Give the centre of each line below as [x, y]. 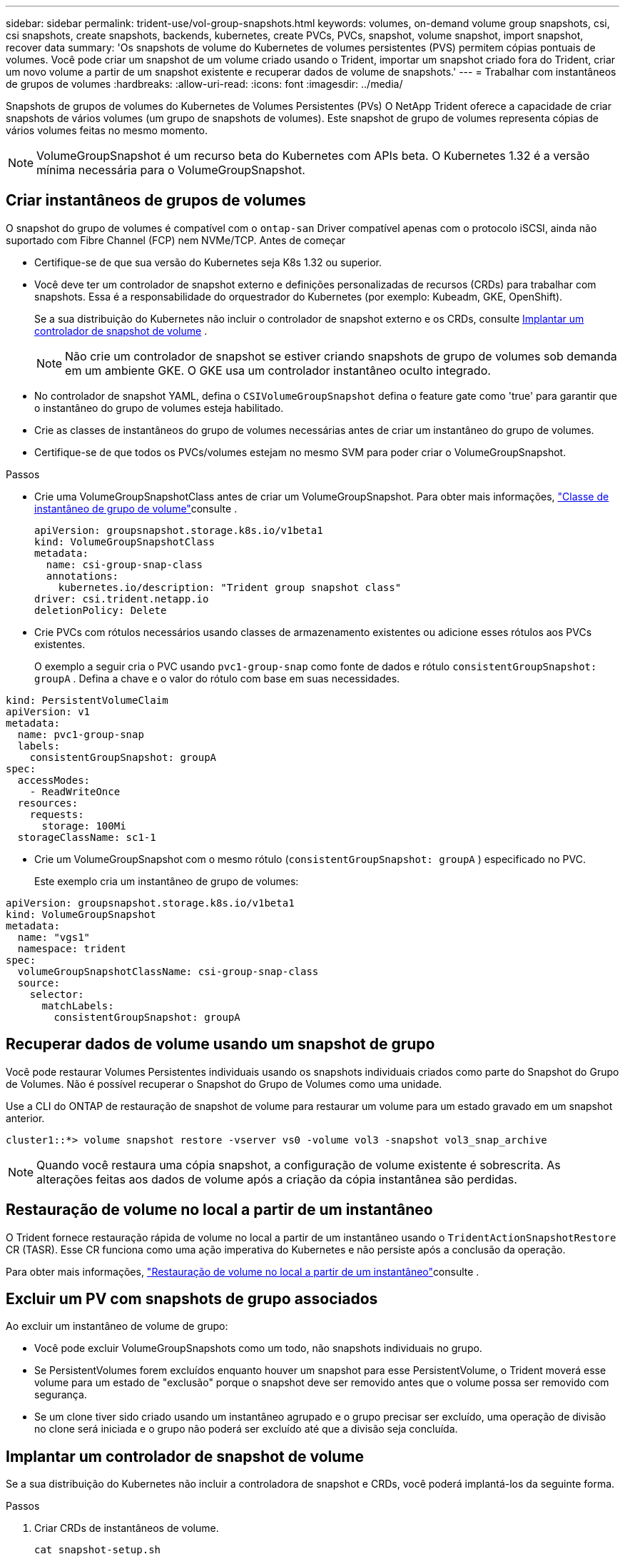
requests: [57, 814]
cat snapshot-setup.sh [98, 1550]
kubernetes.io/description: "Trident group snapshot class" [230, 587]
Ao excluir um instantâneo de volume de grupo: [117, 1326]
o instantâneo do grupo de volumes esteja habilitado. [159, 408]
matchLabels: [78, 1005]
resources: [48, 803]
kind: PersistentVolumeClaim [87, 700]
